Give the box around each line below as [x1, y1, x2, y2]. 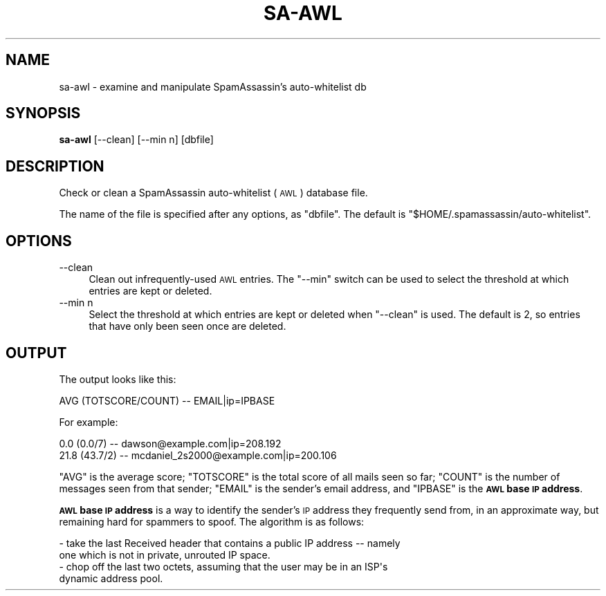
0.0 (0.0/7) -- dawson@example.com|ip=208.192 [59, 437, 282, 449]
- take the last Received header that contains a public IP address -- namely [59, 537, 401, 549]
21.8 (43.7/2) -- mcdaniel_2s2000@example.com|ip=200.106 [59, 449, 337, 461]
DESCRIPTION [6, 157, 104, 175]
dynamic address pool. [59, 572, 163, 584]
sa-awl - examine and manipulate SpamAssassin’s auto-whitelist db [59, 80, 367, 93]
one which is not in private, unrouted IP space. [59, 548, 270, 561]
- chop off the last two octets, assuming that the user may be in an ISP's [59, 560, 388, 572]
